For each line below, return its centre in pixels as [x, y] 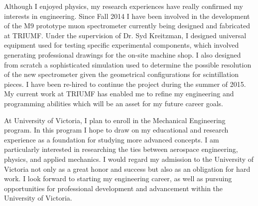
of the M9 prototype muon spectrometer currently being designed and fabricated [127, 26]
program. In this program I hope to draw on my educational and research [116, 130]
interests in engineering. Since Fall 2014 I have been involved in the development [127, 16]
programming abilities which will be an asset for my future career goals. [114, 103]
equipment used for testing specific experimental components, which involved [122, 45]
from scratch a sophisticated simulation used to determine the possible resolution [128, 64]
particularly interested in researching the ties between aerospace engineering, [121, 149]
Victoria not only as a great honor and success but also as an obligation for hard [127, 169]
